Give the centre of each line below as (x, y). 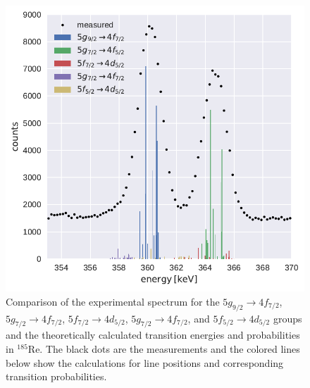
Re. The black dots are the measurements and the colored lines (164, 348)
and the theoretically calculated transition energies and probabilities (153, 335)
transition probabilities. (56, 376)
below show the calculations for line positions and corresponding (145, 362)
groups (287, 318)
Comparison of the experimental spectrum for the (113, 301)
